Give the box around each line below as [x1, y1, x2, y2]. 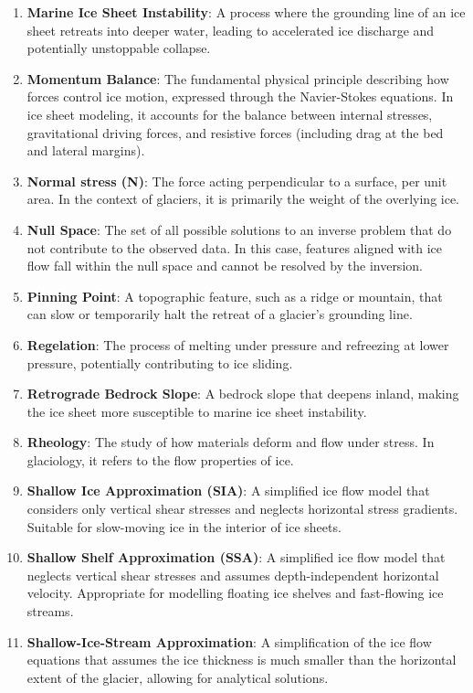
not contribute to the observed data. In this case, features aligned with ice [26, 238, 443, 257]
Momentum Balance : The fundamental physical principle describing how [26, 69, 449, 88]
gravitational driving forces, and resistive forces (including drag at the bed [26, 123, 444, 142]
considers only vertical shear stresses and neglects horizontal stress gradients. [26, 499, 458, 518]
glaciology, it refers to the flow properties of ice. [26, 450, 294, 469]
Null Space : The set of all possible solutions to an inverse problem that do [26, 219, 452, 239]
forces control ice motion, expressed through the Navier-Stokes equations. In [26, 87, 454, 106]
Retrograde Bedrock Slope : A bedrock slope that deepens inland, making [26, 384, 459, 403]
